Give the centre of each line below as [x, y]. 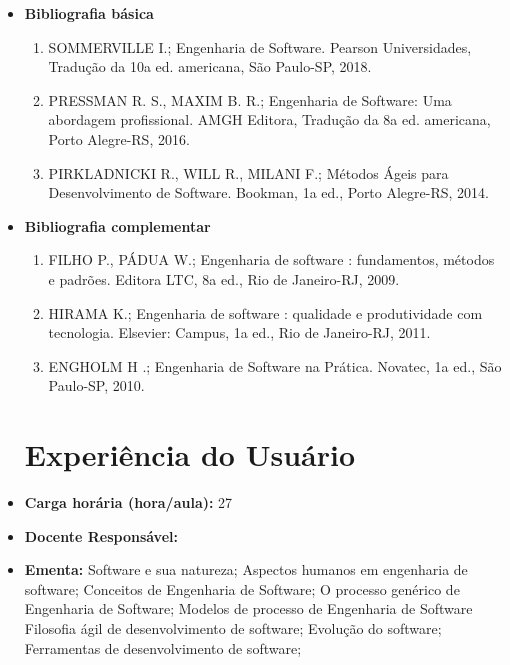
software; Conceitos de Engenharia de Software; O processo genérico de [242, 588]
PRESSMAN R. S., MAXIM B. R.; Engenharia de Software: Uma [250, 99]
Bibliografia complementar [117, 225]
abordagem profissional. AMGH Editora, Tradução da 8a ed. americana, [269, 119]
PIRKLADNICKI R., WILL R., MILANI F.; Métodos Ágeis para [248, 172]
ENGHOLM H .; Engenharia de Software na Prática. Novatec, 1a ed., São [275, 365]
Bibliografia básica [89, 13]
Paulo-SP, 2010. [96, 385]
